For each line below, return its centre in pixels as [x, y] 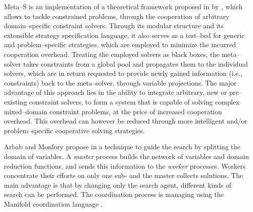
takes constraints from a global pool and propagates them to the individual [136, 63]
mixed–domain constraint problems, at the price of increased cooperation [113, 111]
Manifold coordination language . [53, 203]
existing [16, 101]
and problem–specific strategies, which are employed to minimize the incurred [120, 44]
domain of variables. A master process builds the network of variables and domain [126, 156]
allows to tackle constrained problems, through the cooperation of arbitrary [117, 16]
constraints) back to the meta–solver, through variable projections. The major [120, 82]
